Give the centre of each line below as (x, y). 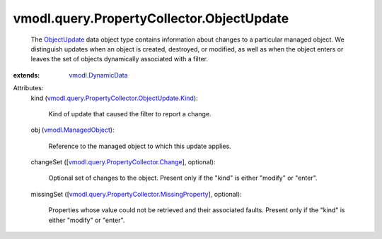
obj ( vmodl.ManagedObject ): (73, 130)
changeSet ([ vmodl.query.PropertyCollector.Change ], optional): (123, 162)
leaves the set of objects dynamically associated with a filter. (120, 59)
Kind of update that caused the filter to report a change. (130, 114)
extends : (27, 75)
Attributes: (28, 88)
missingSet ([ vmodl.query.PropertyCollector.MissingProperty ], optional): (136, 194)
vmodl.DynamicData (98, 75)
